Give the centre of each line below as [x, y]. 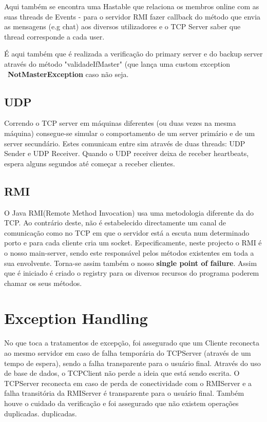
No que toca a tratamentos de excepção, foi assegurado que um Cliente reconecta [132, 343]
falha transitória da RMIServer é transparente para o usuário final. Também [124, 393]
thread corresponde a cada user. [54, 36]
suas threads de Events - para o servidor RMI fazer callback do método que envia [132, 16]
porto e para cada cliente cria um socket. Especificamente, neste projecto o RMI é [133, 243]
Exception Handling [76, 318]
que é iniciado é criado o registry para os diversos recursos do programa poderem [132, 273]
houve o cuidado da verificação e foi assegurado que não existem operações [121, 403]
